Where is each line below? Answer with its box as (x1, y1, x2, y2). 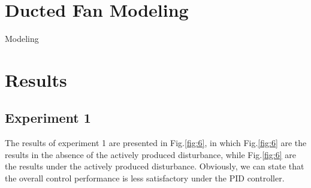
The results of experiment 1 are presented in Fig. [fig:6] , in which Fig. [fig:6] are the (5, 137, 307, 149)
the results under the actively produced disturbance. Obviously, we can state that (5, 160, 304, 172)
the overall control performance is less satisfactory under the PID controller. (5, 172, 285, 184)
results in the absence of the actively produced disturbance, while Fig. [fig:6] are (5, 148, 297, 160)
